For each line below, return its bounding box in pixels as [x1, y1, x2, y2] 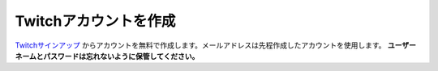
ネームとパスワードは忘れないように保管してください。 [15, 51, 200, 61]
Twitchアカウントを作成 [15, 12, 176, 30]
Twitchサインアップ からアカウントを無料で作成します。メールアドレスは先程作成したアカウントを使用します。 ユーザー [15, 40, 417, 50]
